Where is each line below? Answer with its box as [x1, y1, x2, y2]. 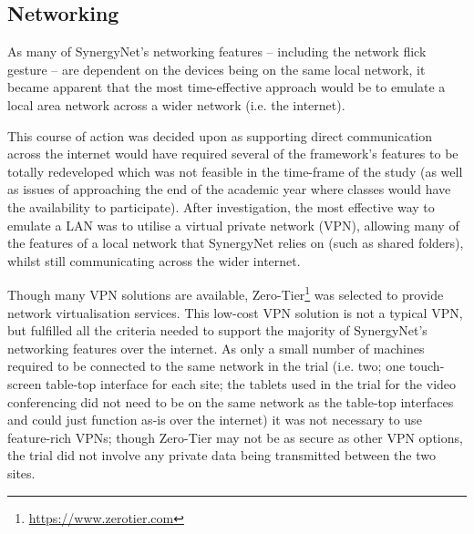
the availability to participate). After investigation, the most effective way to [7, 197, 435, 216]
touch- [408, 356, 445, 375]
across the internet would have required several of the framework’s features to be [7, 144, 459, 163]
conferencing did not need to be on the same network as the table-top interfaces [7, 392, 454, 411]
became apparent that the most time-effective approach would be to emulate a [7, 77, 446, 97]
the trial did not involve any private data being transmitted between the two [7, 446, 436, 465]
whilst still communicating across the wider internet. [7, 251, 301, 270]
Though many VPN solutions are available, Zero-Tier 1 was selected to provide [7, 282, 444, 303]
